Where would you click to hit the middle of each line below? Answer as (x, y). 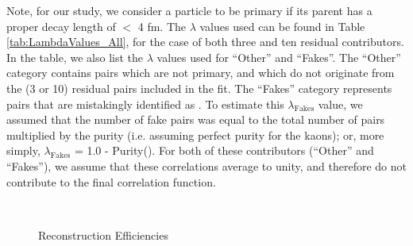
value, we (340, 104)
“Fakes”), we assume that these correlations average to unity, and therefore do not (206, 165)
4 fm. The (162, 26)
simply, (23, 150)
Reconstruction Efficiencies (103, 234)
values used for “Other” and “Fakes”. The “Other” (279, 57)
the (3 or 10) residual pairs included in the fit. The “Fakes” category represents (199, 88)
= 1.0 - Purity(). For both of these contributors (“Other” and (224, 150)
